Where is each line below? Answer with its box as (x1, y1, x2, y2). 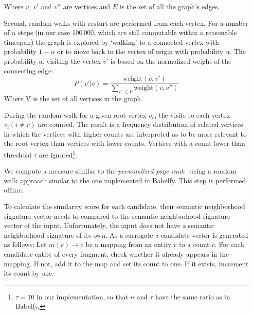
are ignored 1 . (39, 148, 77, 159)
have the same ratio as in (155, 291, 230, 301)
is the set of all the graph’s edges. (120, 1, 220, 11)
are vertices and (63, 1, 110, 11)
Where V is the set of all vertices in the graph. (4, 93, 143, 104)
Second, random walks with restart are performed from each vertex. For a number (4, 17, 249, 28)
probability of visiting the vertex (4, 55, 101, 66)
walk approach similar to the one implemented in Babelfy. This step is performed (4, 175, 246, 185)
